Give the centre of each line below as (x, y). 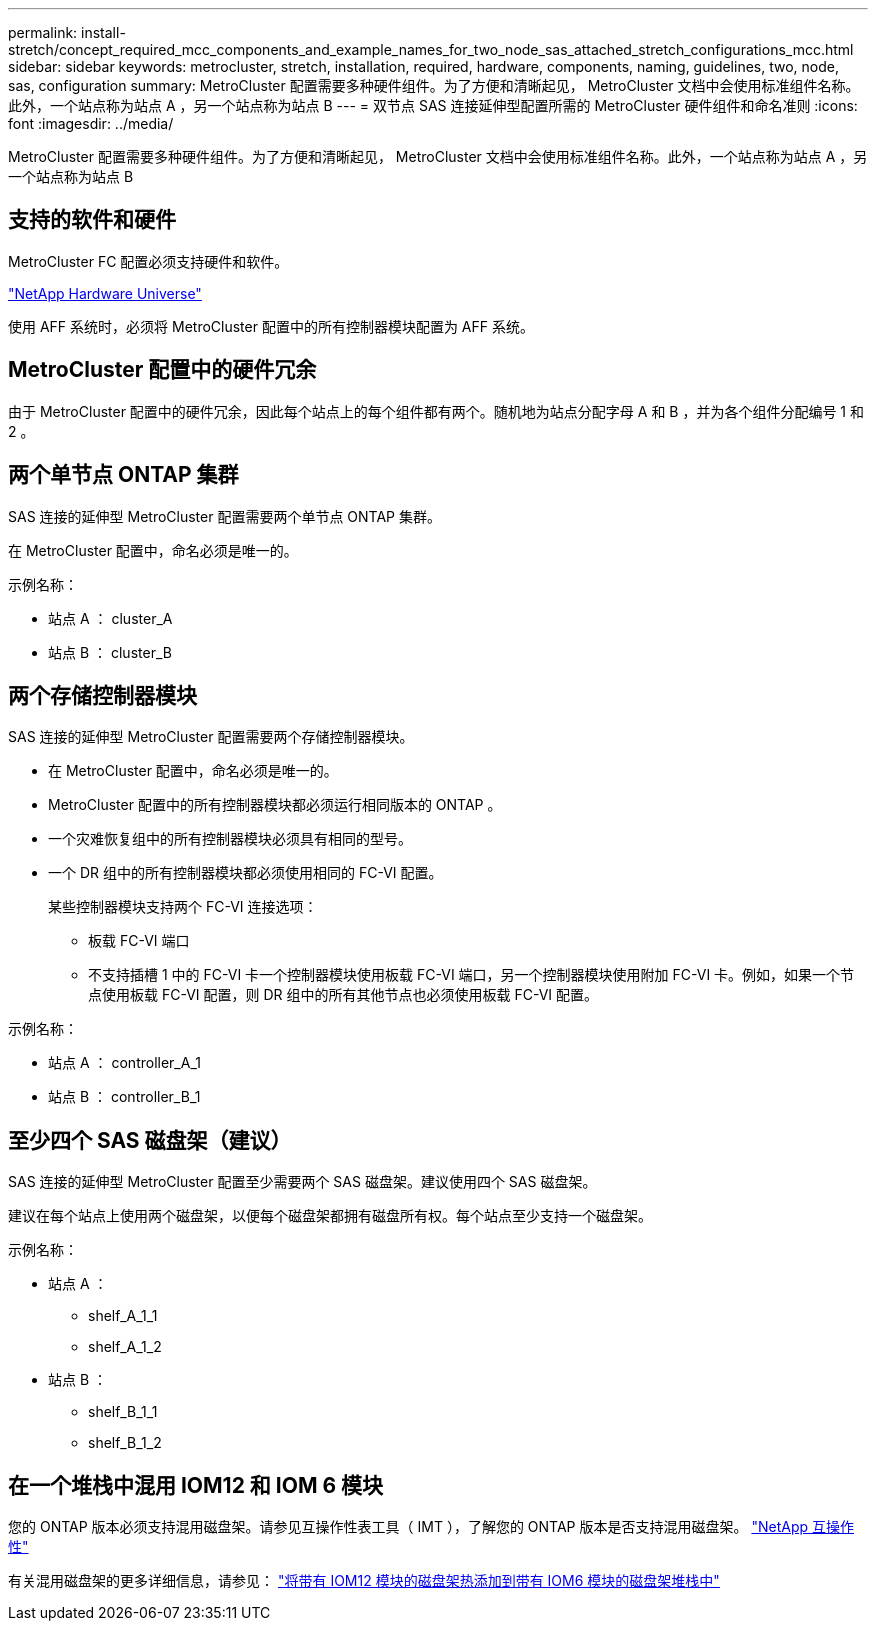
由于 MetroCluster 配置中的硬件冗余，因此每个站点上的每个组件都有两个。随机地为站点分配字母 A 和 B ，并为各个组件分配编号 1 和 (436, 411)
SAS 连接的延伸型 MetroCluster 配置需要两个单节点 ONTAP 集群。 (224, 516)
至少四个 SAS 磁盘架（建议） (150, 1140)
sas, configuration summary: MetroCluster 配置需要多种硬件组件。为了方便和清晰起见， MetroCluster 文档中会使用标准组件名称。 (434, 85)
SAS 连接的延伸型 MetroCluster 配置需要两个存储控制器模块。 (211, 737)
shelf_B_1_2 (125, 1443)
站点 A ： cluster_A (110, 618)
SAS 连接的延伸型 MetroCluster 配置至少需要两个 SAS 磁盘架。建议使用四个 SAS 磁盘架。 (302, 1182)
